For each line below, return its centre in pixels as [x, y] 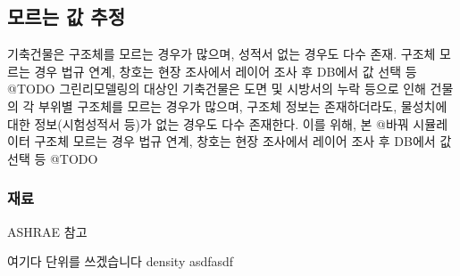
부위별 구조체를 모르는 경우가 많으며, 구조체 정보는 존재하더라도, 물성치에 [243, 106]
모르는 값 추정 [67, 16]
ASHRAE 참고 [47, 231]
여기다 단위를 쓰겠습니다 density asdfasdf [121, 261]
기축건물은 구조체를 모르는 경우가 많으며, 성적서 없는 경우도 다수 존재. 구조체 [222, 54]
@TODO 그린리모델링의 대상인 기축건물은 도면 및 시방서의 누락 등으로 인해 [217, 89]
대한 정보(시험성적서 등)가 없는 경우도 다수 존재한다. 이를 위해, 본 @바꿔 [208, 123]
